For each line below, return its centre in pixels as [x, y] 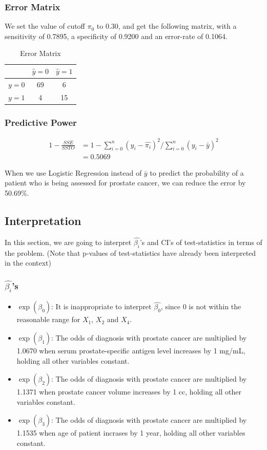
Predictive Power [41, 122]
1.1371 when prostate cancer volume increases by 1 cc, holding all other [129, 392]
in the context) [28, 263]
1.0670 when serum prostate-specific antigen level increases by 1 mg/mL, [131, 350]
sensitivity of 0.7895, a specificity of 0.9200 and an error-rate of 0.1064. [116, 36]
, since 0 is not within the [201, 306]
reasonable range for [48, 319]
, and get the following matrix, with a [177, 26]
